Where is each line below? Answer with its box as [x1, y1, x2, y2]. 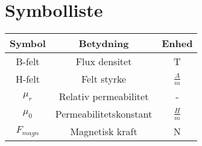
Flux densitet [75, 54, 132, 69]
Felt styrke [81, 72, 127, 86]
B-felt [16, 54, 40, 69]
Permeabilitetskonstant [55, 107, 153, 121]
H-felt [15, 72, 40, 86]
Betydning [78, 36, 129, 51]
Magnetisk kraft [70, 124, 137, 139]
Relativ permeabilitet [58, 89, 149, 104]
